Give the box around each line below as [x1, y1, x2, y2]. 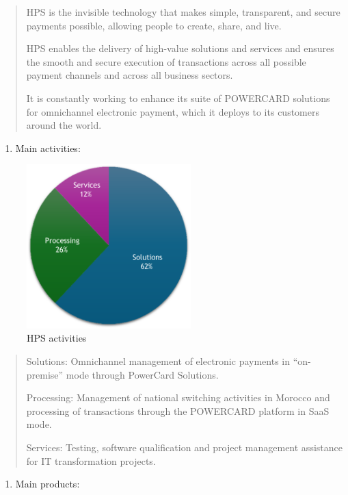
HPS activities [27, 331, 87, 345]
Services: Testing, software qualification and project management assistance [26, 440, 343, 455]
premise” [26, 367, 64, 381]
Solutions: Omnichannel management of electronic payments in [26, 354, 290, 368]
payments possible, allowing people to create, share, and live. [26, 18, 282, 32]
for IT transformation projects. [26, 453, 156, 468]
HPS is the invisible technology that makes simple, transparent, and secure [26, 5, 340, 18]
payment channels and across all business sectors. [26, 68, 233, 82]
